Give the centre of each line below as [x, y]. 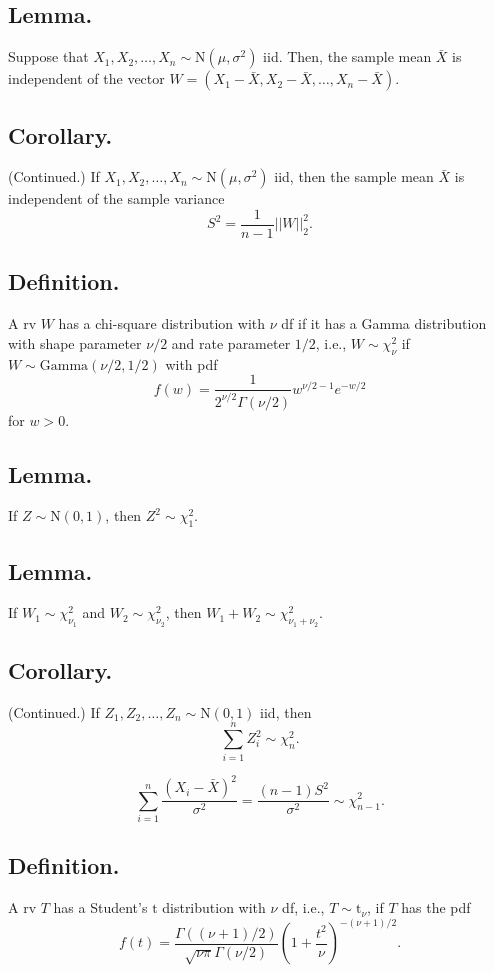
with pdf [191, 363]
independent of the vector [86, 78]
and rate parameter [231, 342]
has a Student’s [100, 907]
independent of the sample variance [116, 198]
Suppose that [48, 56]
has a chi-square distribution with [162, 323]
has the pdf [436, 907]
